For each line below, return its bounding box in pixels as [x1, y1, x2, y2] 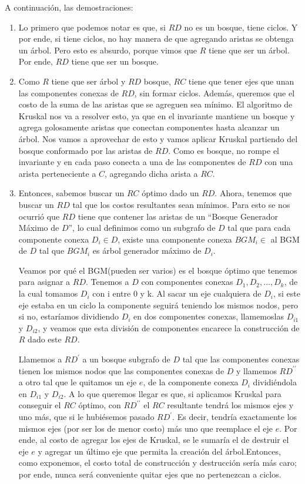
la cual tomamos [18, 287, 78, 300]
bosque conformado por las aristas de [18, 144, 153, 156]
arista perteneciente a [18, 167, 96, 179]
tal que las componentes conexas [182, 353, 300, 365]
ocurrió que [18, 210, 60, 222]
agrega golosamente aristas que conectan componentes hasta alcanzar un [18, 121, 280, 133]
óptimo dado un [142, 187, 199, 199]
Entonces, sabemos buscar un [18, 187, 125, 199]
